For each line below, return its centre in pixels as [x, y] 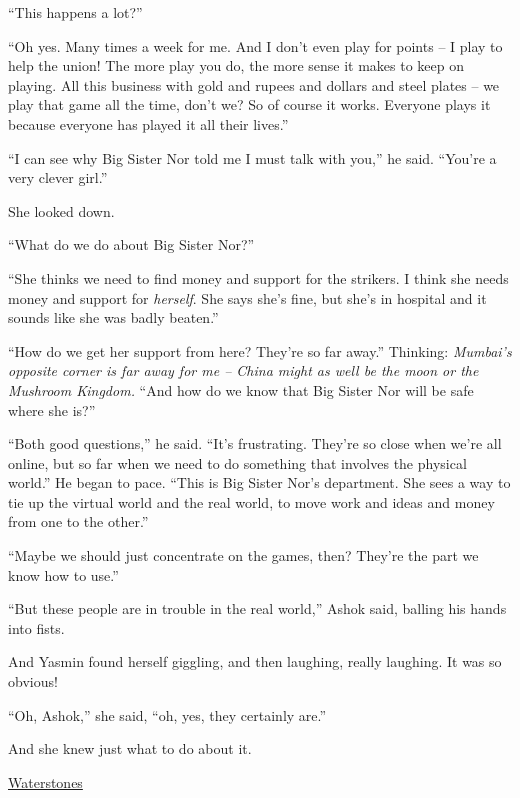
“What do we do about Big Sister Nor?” [131, 244]
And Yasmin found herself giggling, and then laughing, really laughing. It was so [255, 661]
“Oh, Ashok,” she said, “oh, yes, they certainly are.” [167, 714]
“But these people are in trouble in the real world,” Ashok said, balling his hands [257, 608]
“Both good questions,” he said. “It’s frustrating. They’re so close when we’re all [255, 443]
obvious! [33, 681]
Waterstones [45, 781]
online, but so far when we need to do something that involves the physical [237, 462]
